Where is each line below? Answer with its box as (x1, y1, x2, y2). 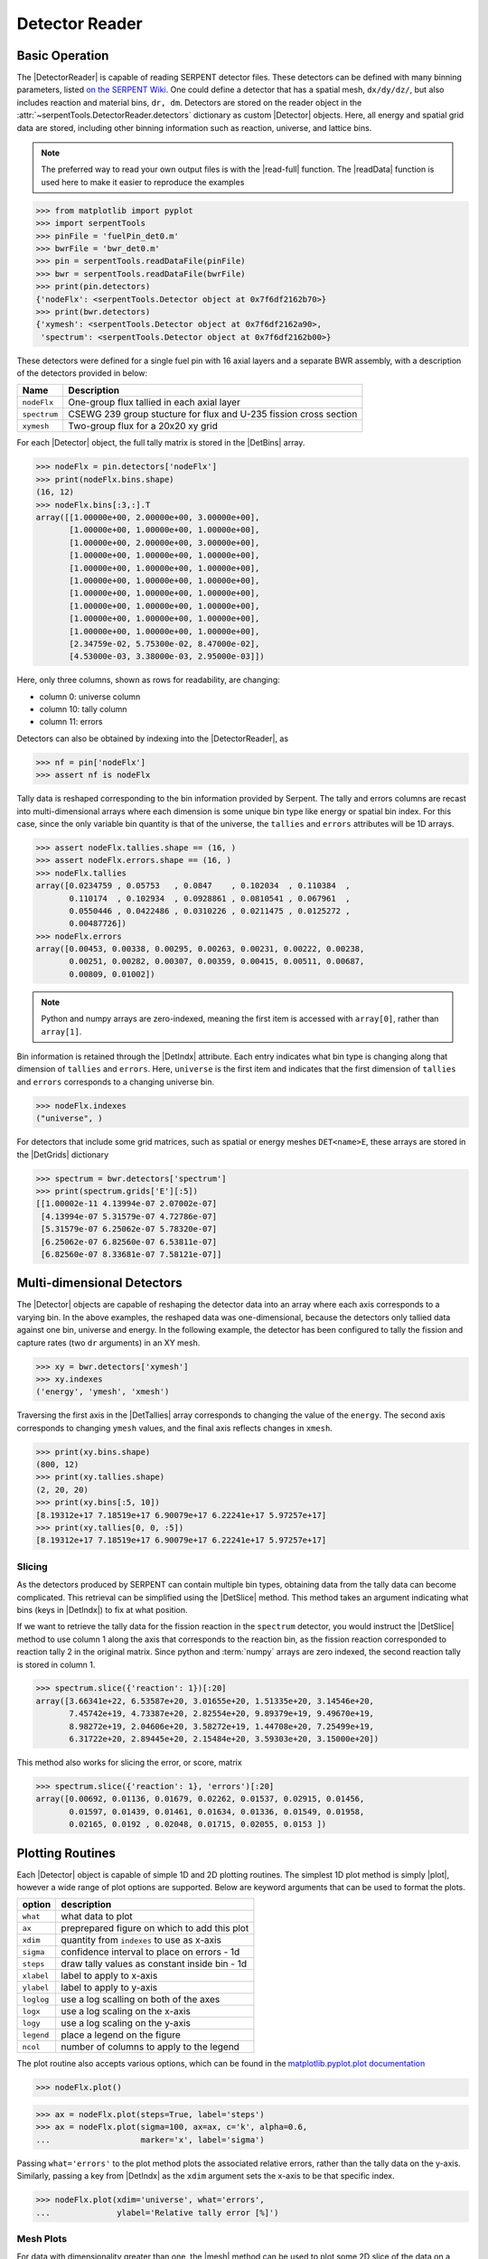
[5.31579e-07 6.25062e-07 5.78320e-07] (41, 1224, 217, 1234)
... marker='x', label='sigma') (35, 2134, 266, 2145)
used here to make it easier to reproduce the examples (41, 176, 245, 187)
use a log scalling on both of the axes (61, 1993, 221, 2006)
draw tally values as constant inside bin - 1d (61, 1957, 248, 1970)
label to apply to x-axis (61, 1970, 158, 1982)
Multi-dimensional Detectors (16, 1275, 183, 1291)
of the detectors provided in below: (16, 368, 148, 379)
